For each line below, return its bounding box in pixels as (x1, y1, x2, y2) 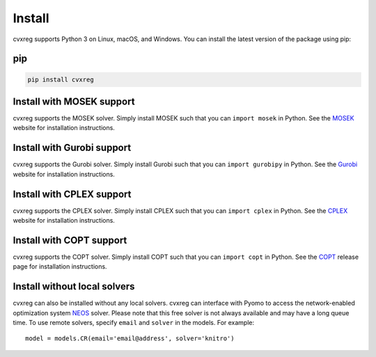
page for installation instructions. (13, 262, 107, 271)
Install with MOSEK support (13, 95, 135, 107)
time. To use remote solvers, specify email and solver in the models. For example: (13, 319, 255, 327)
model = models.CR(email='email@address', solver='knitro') (25, 335, 235, 342)
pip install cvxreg (27, 75, 94, 84)
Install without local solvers (13, 280, 135, 292)
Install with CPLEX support (13, 188, 132, 200)
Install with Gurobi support (13, 142, 132, 154)
